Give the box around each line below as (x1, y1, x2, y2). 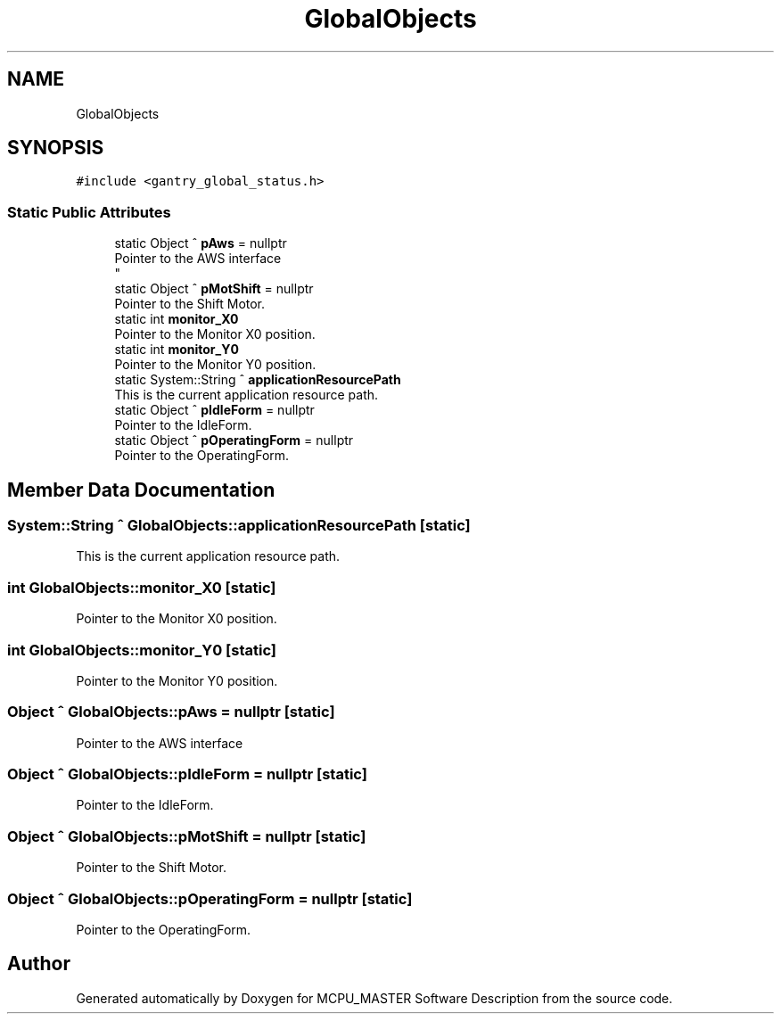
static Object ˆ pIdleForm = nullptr (114, 402, 315, 418)
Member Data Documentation (7, 478, 275, 501)
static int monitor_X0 (114, 311, 239, 327)
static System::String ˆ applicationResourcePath (114, 372, 401, 388)
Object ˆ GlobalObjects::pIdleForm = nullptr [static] (7, 765, 367, 784)
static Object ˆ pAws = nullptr (114, 235, 287, 251)
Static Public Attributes (7, 202, 171, 221)
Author (7, 952, 70, 976)
